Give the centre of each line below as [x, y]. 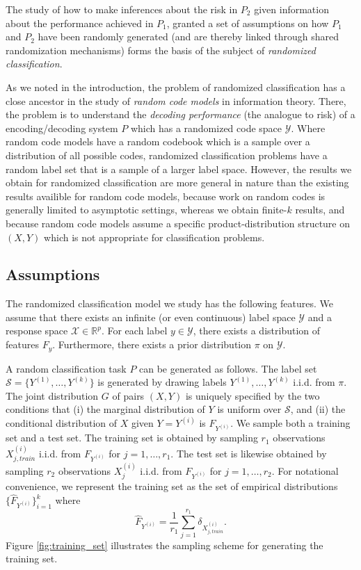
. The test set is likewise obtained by [249, 453]
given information [291, 9]
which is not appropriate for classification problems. [154, 237]
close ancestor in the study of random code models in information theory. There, [176, 100]
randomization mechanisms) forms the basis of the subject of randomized [161, 50]
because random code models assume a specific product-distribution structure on [178, 223]
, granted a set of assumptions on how [248, 23]
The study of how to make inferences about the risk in [122, 9]
